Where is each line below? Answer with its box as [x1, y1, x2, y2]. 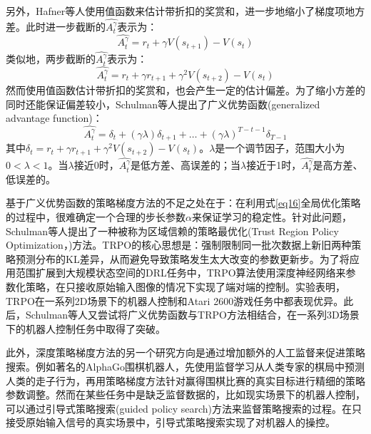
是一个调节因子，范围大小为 [215, 140, 345, 155]
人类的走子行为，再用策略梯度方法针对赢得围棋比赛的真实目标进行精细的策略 [6, 373, 365, 388]
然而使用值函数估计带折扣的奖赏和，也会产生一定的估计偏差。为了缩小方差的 [6, 82, 365, 97]
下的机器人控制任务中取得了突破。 [6, 321, 166, 336]
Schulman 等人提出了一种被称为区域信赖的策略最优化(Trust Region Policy [6, 223, 339, 238]
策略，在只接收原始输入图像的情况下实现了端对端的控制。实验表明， [25, 279, 345, 294]
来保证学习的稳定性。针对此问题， [191, 209, 352, 224]
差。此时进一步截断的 [6, 19, 106, 33]
